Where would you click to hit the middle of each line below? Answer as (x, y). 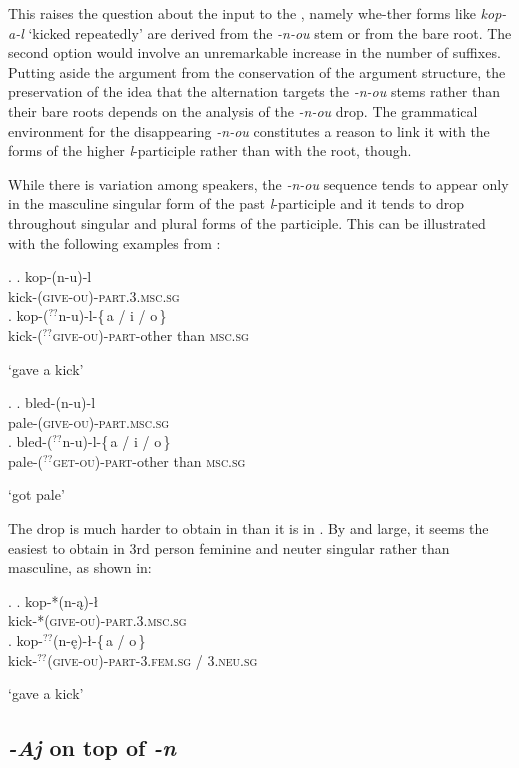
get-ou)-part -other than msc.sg (149, 460)
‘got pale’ (36, 494)
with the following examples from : (114, 242)
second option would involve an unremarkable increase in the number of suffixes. (254, 52)
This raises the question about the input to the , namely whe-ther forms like (242, 13)
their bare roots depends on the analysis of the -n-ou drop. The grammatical (243, 110)
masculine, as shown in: (80, 567)
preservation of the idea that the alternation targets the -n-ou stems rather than (254, 91)
